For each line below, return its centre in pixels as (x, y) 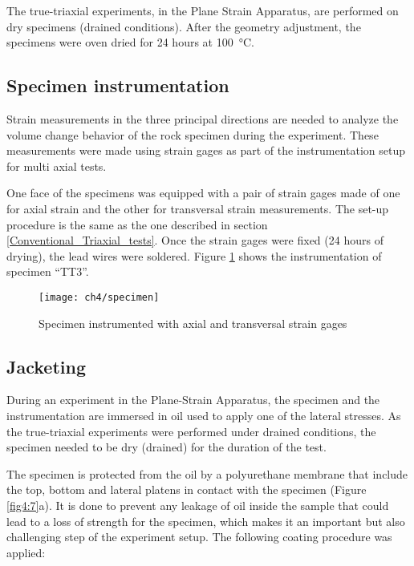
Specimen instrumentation (118, 85)
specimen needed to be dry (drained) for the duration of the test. (166, 447)
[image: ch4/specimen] (99, 297)
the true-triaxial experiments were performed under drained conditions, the (191, 431)
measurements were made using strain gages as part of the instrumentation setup (206, 150)
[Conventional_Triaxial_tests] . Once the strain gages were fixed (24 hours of (195, 240)
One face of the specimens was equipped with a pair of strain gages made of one (203, 193)
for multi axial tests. (57, 166)
